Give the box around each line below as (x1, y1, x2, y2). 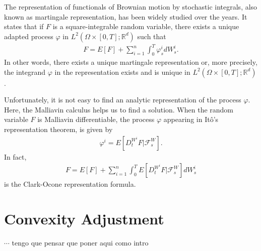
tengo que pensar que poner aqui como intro (12, 237, 149, 248)
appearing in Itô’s (163, 114, 219, 124)
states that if (4, 21, 44, 32)
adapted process (4, 31, 53, 41)
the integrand (4, 66, 46, 77)
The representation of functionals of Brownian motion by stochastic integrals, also (4, 2, 257, 12)
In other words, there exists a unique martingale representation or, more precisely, (4, 57, 257, 67)
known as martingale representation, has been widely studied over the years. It (4, 11, 247, 22)
